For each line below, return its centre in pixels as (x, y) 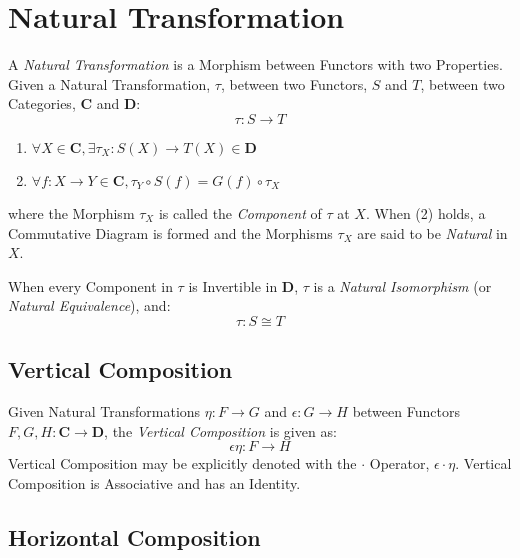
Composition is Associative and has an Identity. (154, 482)
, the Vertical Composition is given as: (220, 430)
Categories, (42, 103)
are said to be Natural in (432, 232)
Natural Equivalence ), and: (89, 305)
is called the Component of (240, 212)
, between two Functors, (294, 83)
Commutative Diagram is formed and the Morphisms (170, 232)
